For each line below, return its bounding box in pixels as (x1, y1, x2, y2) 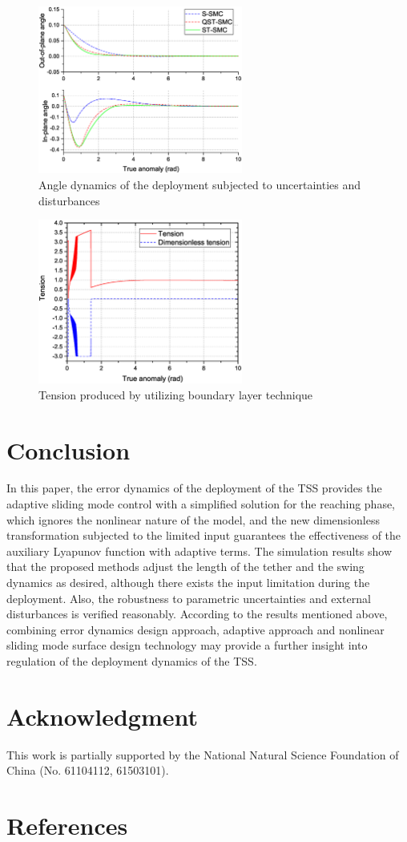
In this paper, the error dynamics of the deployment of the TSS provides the (6, 480, 382, 496)
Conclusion (6, 433, 131, 466)
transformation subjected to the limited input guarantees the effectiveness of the (6, 527, 401, 544)
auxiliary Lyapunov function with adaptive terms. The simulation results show (6, 542, 393, 559)
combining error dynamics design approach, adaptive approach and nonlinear (6, 621, 385, 638)
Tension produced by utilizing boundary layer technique (38, 386, 313, 403)
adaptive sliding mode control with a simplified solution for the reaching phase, (6, 496, 396, 512)
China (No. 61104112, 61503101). (6, 762, 169, 779)
